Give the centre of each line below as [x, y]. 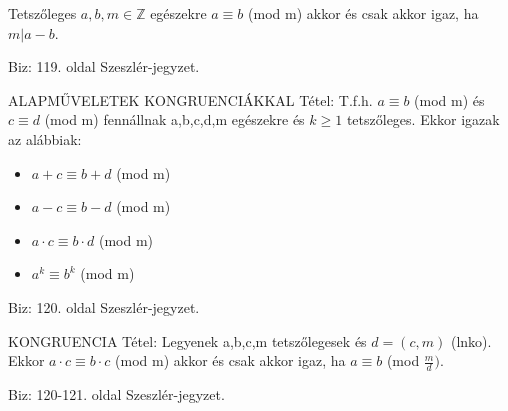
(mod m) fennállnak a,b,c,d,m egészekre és [174, 119]
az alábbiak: [45, 138]
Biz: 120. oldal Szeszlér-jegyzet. [104, 306]
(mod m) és [449, 99]
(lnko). [471, 340]
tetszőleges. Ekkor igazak [423, 119]
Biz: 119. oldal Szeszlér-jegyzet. [104, 66]
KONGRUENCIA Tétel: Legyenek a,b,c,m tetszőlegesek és [187, 340]
